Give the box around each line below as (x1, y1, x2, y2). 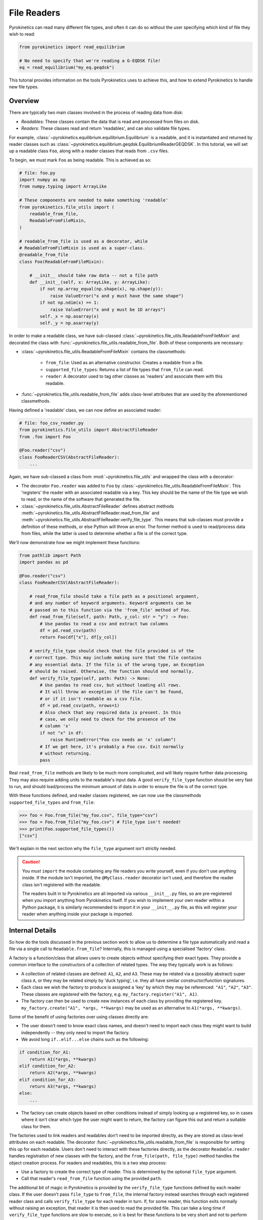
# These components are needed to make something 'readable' (19, 198, 169, 203)
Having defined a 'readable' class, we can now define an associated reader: (9, 407, 162, 413)
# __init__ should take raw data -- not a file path (29, 272, 158, 278)
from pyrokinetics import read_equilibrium (19, 44, 125, 50)
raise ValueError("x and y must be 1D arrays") (50, 306, 166, 312)
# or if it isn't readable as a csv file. (39, 696, 143, 701)
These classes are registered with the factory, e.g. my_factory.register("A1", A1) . (21, 991, 199, 997)
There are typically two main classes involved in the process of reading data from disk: (9, 110, 184, 116)
